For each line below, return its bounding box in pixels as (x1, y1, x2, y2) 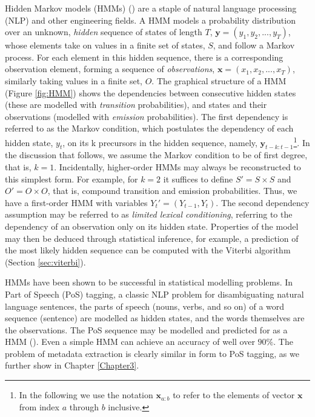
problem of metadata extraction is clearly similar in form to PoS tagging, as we (5, 347, 299, 359)
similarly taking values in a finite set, (5, 74, 142, 87)
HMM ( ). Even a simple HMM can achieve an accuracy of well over (5, 335, 255, 348)
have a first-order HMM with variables (5, 196, 148, 208)
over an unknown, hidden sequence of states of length (5, 25, 202, 38)
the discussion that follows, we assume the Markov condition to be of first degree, (5, 148, 308, 161)
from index (19, 400, 59, 413)
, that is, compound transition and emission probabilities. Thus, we (47, 184, 297, 197)
